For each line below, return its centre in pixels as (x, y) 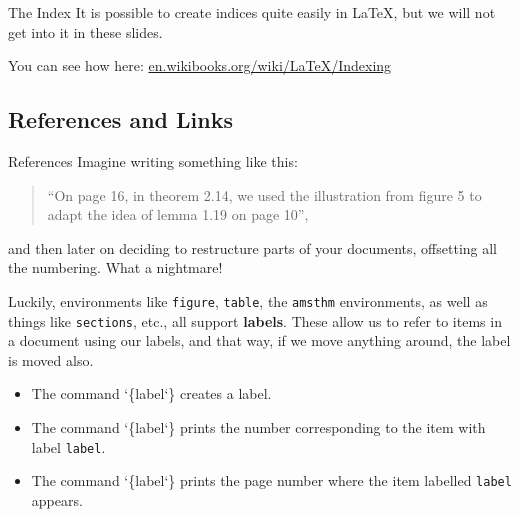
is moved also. (51, 359)
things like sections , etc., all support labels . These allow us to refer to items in (255, 320)
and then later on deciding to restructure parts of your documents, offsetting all (253, 247)
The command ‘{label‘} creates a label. (151, 393)
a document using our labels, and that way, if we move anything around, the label (259, 340)
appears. (57, 499)
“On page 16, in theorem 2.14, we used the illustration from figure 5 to (264, 194)
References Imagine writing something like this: (153, 160)
